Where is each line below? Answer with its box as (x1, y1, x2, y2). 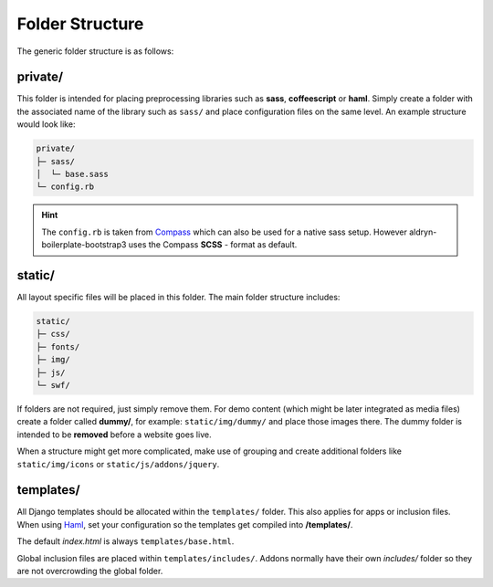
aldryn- (409, 226, 437, 237)
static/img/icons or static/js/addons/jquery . (16, 458, 220, 469)
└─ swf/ (36, 380, 70, 390)
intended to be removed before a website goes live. (16, 429, 212, 440)
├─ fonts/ (36, 341, 80, 351)
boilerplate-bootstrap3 (41, 239, 127, 250)
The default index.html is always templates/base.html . (16, 536, 235, 547)
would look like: (16, 119, 76, 130)
